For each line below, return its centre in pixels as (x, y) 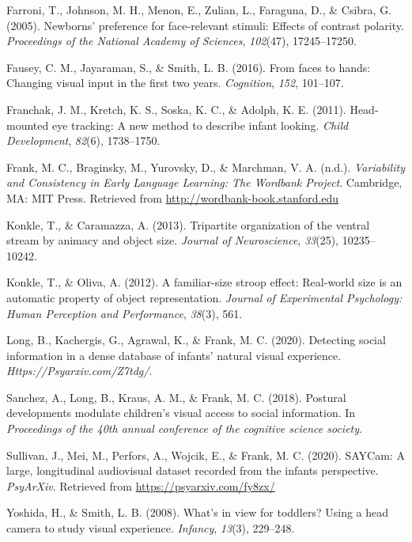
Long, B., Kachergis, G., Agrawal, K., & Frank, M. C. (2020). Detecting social (196, 340)
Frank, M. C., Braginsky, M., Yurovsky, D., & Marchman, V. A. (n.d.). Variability (206, 167)
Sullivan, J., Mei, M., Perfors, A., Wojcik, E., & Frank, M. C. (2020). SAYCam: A (206, 455)
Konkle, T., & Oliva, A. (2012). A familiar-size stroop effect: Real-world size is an (204, 282)
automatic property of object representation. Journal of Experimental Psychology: (204, 297)
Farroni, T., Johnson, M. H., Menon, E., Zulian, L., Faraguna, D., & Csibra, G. (199, 9)
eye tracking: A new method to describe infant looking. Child (200, 125)
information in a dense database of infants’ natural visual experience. (174, 355)
